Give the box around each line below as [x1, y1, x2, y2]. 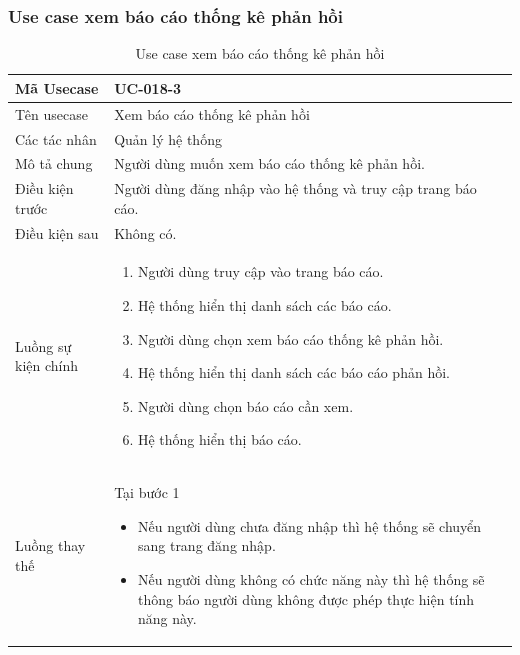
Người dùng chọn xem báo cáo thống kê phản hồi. [137, 328, 444, 349]
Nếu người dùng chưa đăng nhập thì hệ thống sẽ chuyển [137, 515, 482, 536]
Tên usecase [15, 103, 88, 124]
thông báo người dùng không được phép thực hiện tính [137, 588, 475, 609]
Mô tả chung [15, 153, 93, 174]
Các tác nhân [15, 128, 97, 149]
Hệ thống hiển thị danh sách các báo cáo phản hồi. [137, 362, 450, 383]
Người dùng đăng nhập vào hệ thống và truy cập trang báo [114, 178, 477, 199]
